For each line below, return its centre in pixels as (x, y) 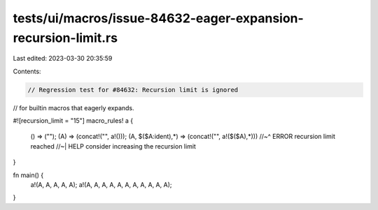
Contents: (27, 71)
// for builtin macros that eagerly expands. (73, 107)
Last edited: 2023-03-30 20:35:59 (63, 59)
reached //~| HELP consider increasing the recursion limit (113, 146)
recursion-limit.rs (65, 38)
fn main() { (28, 175)
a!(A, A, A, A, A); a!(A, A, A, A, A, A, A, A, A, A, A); (101, 185)
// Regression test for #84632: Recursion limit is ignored (133, 90)
